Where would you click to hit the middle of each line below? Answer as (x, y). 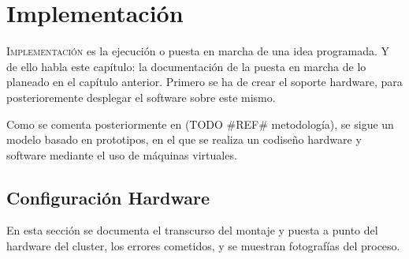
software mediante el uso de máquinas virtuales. (122, 154)
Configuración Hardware (108, 197)
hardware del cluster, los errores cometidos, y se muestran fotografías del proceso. (203, 246)
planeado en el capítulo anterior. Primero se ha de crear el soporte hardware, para (204, 82)
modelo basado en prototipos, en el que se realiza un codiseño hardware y (184, 139)
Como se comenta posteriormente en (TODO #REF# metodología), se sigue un (200, 124)
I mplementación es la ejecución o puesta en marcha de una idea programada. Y (198, 51)
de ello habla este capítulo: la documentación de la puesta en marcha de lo (186, 66)
